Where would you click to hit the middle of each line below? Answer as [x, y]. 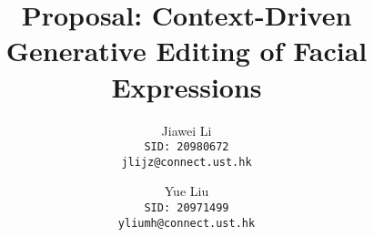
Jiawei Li [187, 130]
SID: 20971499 [187, 208]
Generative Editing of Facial [187, 51]
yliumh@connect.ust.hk [187, 223]
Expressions [187, 86]
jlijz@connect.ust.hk [187, 162]
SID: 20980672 [187, 147]
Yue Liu [187, 191]
